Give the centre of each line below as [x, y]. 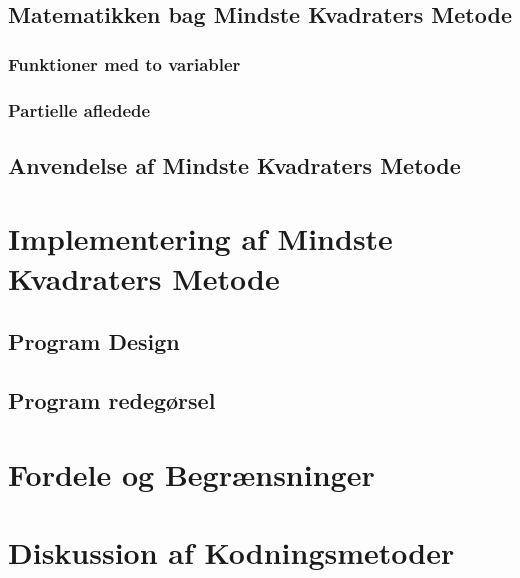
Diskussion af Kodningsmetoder [231, 551]
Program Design [94, 341]
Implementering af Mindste [200, 238]
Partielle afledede [79, 109]
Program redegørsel [112, 399]
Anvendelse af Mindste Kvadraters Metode [234, 164]
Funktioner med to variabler [124, 63]
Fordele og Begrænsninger [191, 473]
